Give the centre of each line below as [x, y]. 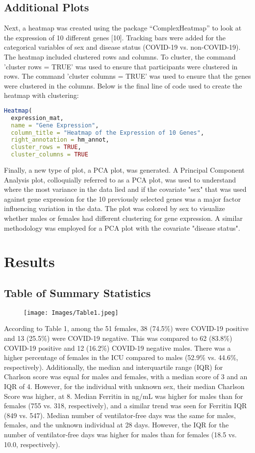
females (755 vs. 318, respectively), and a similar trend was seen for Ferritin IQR [126, 406]
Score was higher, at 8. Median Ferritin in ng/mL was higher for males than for [124, 396]
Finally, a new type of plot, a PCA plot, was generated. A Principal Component [124, 170]
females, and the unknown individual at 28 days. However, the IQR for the [116, 425]
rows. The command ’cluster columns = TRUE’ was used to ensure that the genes [127, 76]
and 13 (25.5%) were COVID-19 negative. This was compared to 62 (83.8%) [118, 338]
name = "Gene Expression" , [55, 125]
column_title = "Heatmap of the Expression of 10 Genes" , [108, 133]
